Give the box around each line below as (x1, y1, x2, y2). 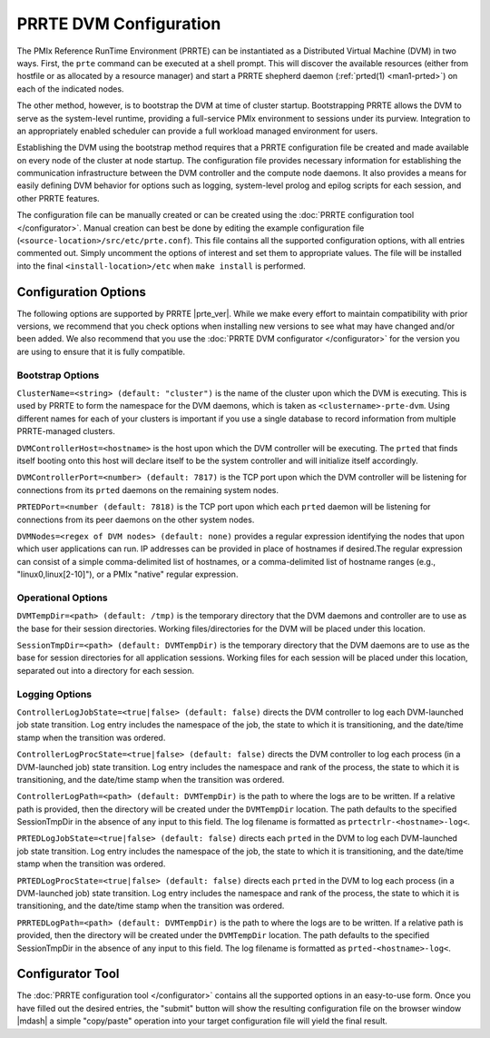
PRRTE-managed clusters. (16, 426, 115, 437)
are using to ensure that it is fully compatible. (16, 346, 186, 357)
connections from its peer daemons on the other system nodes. (16, 514, 255, 525)
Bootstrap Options (16, 369, 100, 381)
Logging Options (16, 687, 93, 700)
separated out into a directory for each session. (16, 665, 195, 676)
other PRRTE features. (16, 193, 100, 203)
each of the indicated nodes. (16, 83, 124, 94)
